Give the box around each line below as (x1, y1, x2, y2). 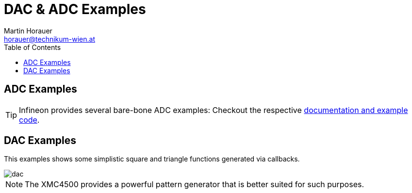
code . (19, 114, 40, 125)
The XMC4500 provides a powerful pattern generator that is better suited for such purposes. (25, 179, 364, 190)
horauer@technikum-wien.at (4, 34, 96, 43)
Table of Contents (4, 43, 61, 51)
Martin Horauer (4, 26, 52, 35)
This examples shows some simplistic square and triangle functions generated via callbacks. (4, 155, 300, 163)
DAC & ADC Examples (4, 1, 146, 17)
